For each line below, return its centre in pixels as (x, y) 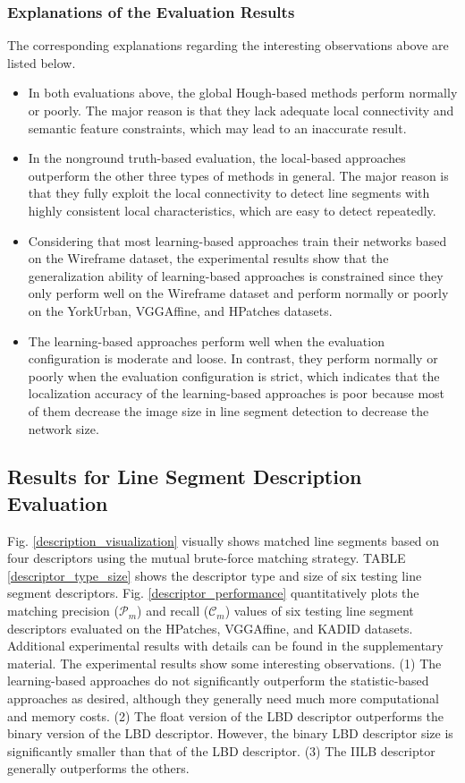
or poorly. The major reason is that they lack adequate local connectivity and (241, 110)
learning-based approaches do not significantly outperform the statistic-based (218, 681)
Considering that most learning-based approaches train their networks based (237, 240)
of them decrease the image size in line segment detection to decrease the (228, 410)
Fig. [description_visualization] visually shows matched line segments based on (224, 540)
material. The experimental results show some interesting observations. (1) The (224, 663)
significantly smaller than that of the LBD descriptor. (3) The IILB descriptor (221, 750)
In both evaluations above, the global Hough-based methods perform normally (243, 93)
